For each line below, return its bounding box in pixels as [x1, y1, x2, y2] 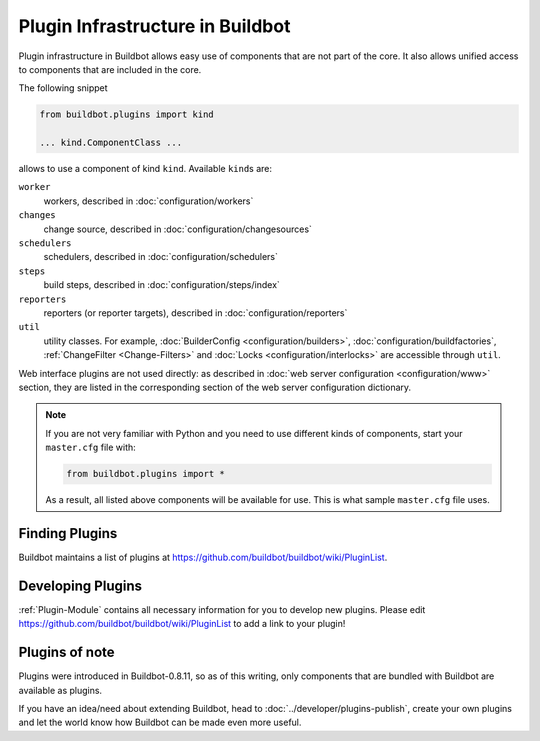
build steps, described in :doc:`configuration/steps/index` [43, 279, 280, 291]
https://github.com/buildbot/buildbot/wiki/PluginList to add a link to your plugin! [18, 618, 346, 630]
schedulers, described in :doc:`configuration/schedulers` [43, 251, 279, 263]
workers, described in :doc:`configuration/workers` [43, 195, 254, 207]
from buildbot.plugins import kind [39, 109, 214, 120]
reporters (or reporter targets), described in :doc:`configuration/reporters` [43, 306, 348, 319]
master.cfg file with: [45, 441, 137, 454]
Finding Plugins [18, 525, 118, 542]
